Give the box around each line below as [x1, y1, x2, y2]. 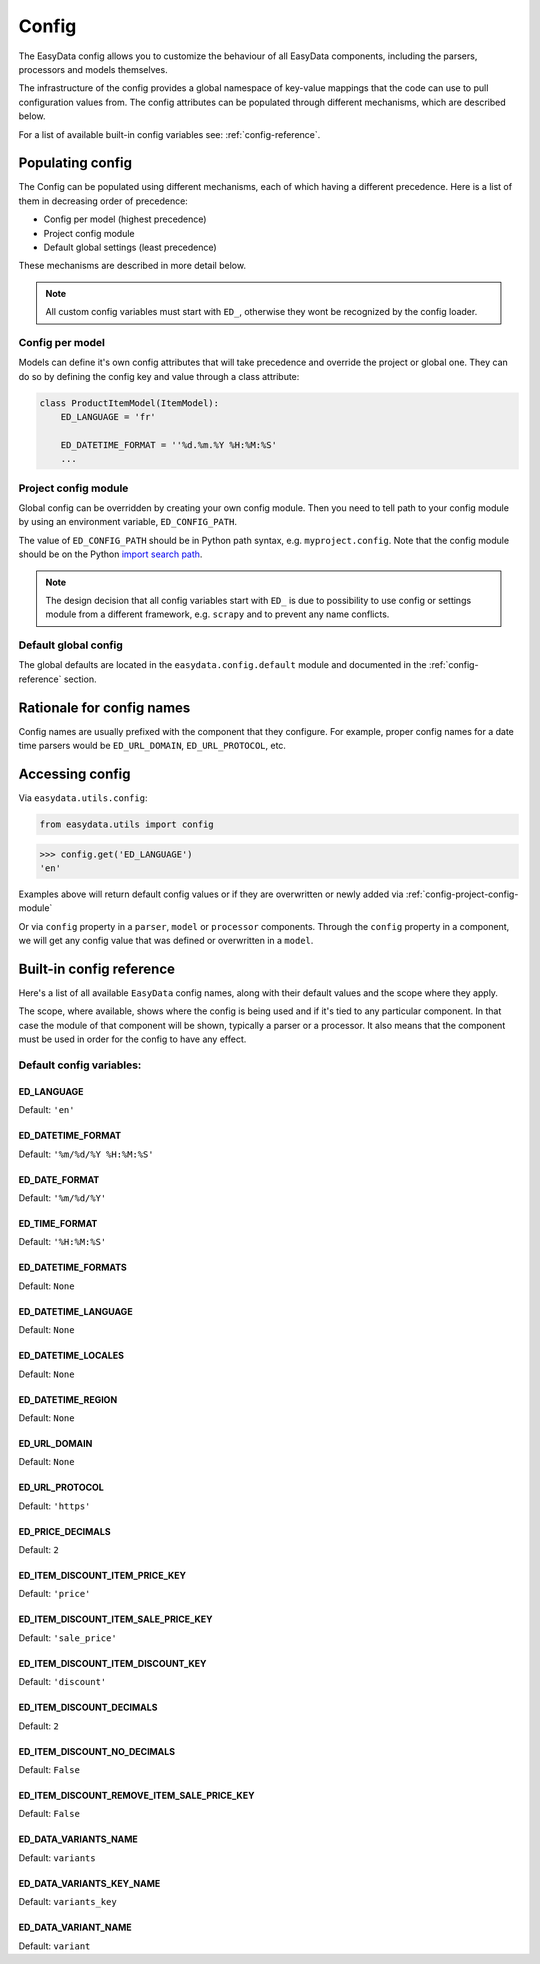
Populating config [18, 155, 133, 172]
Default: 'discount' [18, 1676, 107, 1688]
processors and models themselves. [18, 63, 169, 75]
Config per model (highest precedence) [43, 213, 207, 225]
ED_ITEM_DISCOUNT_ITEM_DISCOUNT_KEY [18, 1657, 207, 1669]
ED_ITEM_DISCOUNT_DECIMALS [18, 1701, 158, 1714]
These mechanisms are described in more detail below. [18, 260, 247, 272]
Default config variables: [18, 1058, 142, 1072]
